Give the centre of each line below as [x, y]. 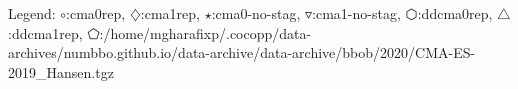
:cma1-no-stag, [356, 13]
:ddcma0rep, [455, 13]
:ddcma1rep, [45, 32]
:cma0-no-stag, [256, 13]
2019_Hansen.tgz [61, 71]
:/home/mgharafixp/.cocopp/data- [205, 32]
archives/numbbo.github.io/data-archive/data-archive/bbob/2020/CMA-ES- [242, 52]
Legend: [32, 13]
